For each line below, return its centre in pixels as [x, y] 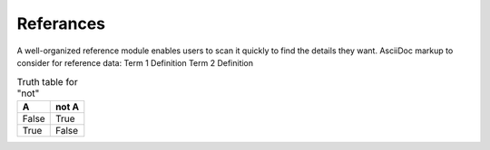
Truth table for [47, 81]
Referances [61, 23]
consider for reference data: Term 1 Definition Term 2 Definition [135, 62]
